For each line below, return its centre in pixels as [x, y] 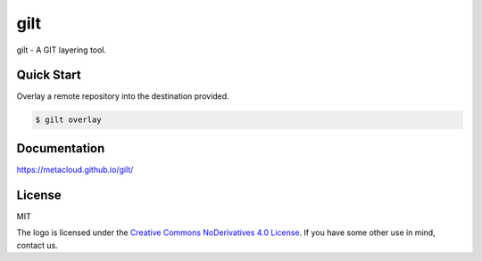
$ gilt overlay [68, 120]
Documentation [61, 148]
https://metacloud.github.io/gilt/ [75, 169]
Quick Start [49, 75]
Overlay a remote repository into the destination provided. [123, 96]
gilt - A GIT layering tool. [62, 50]
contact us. [37, 245]
